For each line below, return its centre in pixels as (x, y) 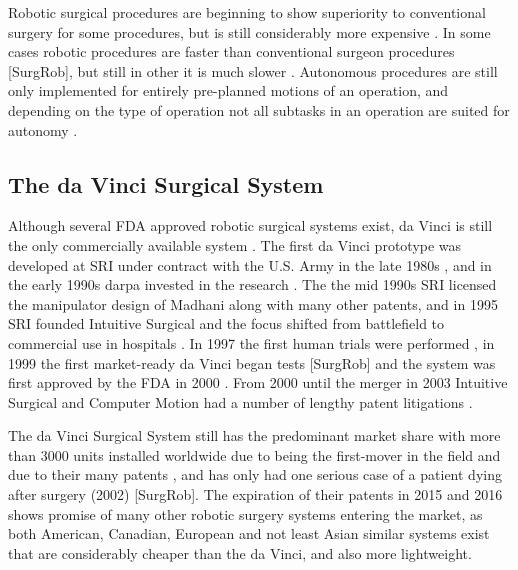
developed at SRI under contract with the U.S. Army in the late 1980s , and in (250, 264)
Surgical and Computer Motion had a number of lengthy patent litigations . (240, 401)
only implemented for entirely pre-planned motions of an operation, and (228, 90)
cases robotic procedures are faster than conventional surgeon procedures (231, 51)
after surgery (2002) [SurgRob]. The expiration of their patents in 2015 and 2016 (255, 494)
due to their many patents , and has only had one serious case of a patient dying (255, 474)
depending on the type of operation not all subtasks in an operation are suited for (259, 109)
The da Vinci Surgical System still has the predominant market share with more (254, 435)
